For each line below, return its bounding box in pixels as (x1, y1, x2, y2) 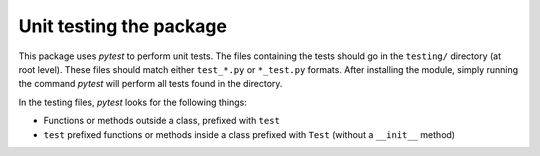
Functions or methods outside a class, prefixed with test (43, 115, 280, 127)
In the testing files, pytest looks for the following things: (18, 96, 247, 108)
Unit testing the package (18, 15, 227, 37)
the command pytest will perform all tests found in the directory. (18, 78, 283, 90)
